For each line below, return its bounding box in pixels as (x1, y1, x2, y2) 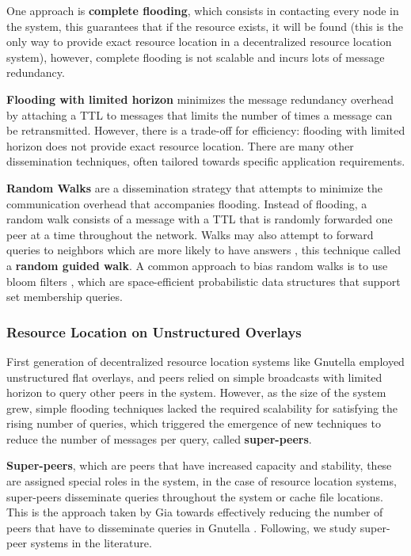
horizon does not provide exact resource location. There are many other (6, 137, 354, 154)
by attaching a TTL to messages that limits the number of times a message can (6, 106, 393, 123)
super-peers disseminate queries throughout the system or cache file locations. (6, 488, 383, 505)
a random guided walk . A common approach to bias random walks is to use (6, 257, 388, 273)
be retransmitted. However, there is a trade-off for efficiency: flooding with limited (6, 122, 405, 139)
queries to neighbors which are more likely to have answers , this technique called (6, 242, 401, 258)
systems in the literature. (30, 535, 152, 551)
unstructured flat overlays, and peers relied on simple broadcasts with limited (6, 368, 382, 385)
